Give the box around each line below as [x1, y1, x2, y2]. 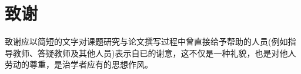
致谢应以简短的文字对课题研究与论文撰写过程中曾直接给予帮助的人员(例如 [5, 35, 288, 48]
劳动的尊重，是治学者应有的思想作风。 [5, 58, 153, 70]
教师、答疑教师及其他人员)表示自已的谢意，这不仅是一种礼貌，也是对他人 [12, 46, 296, 59]
